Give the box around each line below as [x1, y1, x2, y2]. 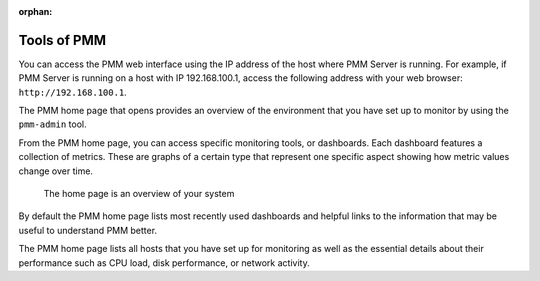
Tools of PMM [18, 31, 107, 49]
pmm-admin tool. [18, 118, 87, 130]
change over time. [18, 165, 94, 177]
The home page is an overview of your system [43, 188, 235, 200]
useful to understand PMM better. [18, 224, 158, 236]
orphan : [18, 6, 53, 17]
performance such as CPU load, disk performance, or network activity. [18, 256, 310, 269]
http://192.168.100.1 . [18, 86, 127, 98]
